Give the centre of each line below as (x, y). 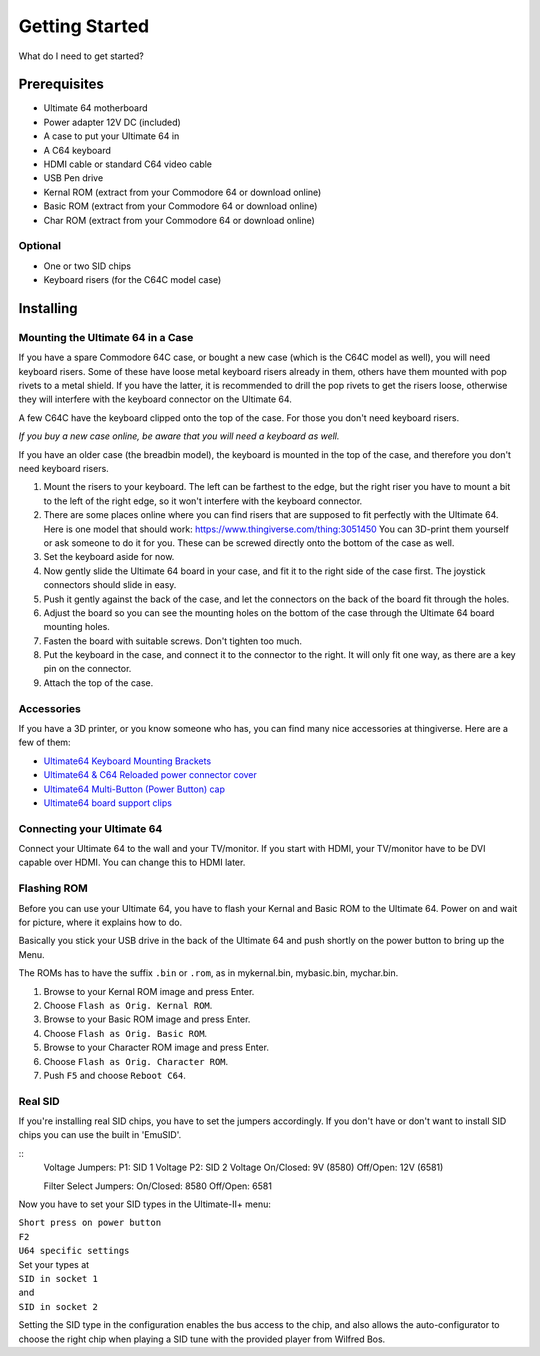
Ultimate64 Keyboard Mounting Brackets (127, 761)
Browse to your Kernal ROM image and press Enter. (149, 991)
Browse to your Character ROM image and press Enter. (156, 1047)
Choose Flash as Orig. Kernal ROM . (128, 1005)
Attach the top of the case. (98, 682)
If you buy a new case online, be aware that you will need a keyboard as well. (179, 436)
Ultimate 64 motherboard (96, 108)
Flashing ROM (53, 888)
